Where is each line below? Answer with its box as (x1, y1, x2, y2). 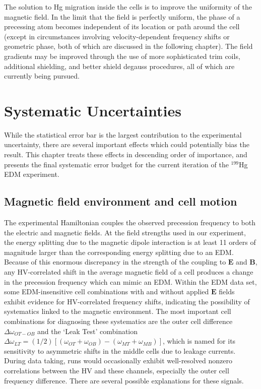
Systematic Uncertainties (4, 100, 181, 120)
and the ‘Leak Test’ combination (37, 326, 138, 336)
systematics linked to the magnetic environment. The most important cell (4, 306, 231, 316)
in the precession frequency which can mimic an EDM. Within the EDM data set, (4, 276, 257, 287)
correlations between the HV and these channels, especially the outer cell (4, 365, 229, 375)
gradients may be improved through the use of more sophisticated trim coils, (4, 50, 240, 61)
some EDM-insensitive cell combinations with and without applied (4, 286, 209, 297)
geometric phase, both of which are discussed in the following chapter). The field (4, 41, 253, 51)
